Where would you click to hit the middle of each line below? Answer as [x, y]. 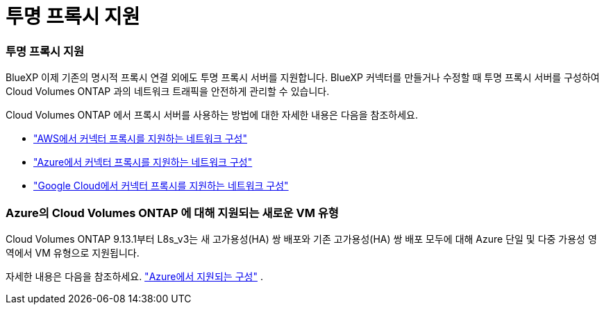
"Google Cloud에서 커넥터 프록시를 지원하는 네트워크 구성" [161, 186]
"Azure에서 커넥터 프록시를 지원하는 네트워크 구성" [143, 162]
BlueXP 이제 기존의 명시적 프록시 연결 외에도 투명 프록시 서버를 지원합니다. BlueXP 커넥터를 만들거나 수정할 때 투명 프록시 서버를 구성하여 [303, 78]
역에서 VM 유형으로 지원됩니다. [73, 252]
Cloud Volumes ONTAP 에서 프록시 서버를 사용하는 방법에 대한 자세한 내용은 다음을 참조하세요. [212, 115]
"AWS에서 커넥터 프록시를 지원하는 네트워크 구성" [140, 139]
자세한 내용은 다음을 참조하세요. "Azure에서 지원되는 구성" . [134, 276]
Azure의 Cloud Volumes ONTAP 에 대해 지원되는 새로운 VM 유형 [172, 213]
